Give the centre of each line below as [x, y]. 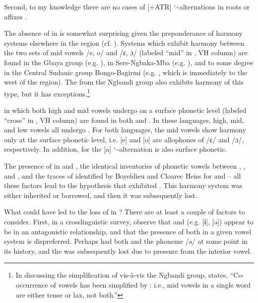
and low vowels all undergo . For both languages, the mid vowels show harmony [125, 130]
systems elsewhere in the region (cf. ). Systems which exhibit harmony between [124, 43]
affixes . [16, 16]
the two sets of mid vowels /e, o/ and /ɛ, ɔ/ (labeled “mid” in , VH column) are [126, 52]
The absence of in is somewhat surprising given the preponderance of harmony [123, 33]
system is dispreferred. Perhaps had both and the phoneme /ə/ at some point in [126, 241]
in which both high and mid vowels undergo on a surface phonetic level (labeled [125, 110]
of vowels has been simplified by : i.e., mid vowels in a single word [151, 284]
